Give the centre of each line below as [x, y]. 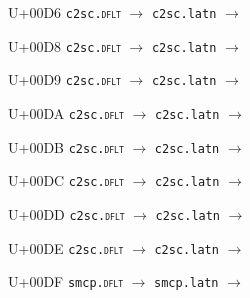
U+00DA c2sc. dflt [66, 112]
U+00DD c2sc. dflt [66, 213]
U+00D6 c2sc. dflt [64, 12]
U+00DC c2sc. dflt [66, 180]
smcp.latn [186, 283]
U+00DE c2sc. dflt [66, 247]
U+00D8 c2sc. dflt [64, 45]
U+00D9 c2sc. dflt [64, 79]
